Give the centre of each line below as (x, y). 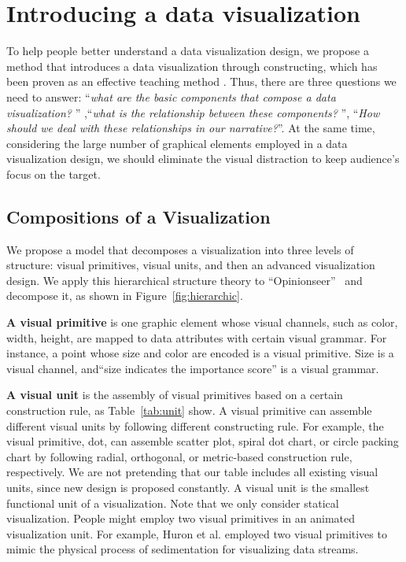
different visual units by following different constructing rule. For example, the (195, 425)
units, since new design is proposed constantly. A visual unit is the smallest (188, 487)
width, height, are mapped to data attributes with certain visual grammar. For (197, 337)
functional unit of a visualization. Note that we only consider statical (173, 503)
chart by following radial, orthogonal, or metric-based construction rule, (179, 456)
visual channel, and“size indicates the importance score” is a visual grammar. (193, 368)
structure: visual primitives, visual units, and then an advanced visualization (191, 265)
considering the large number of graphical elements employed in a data (177, 143)
